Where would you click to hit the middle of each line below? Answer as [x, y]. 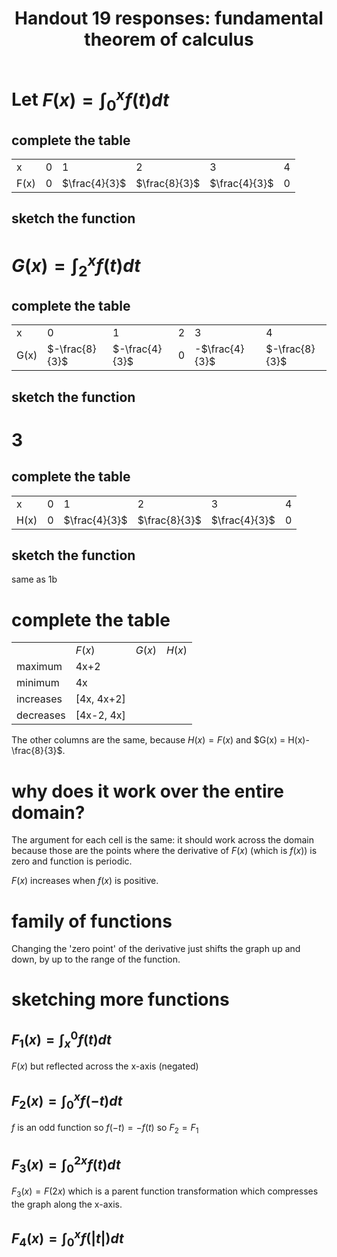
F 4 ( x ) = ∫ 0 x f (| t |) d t [67, 1238]
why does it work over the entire [147, 791]
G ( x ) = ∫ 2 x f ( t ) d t [76, 265]
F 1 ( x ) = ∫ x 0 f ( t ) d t [61, 1039]
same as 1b [34, 579]
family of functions [92, 921]
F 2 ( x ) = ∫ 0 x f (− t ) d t [67, 1100]
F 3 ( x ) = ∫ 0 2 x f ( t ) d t [66, 1164]
